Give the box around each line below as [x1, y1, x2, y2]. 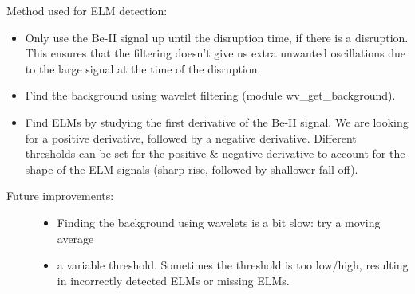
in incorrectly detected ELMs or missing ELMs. [57, 272, 290, 288]
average [57, 229, 94, 246]
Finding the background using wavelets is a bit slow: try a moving [57, 214, 381, 230]
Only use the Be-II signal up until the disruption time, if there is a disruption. [25, 29, 409, 45]
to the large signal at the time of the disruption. [25, 60, 261, 76]
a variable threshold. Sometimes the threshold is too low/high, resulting [57, 257, 409, 273]
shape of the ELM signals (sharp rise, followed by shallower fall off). [25, 160, 358, 177]
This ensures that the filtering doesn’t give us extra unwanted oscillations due [25, 45, 406, 61]
